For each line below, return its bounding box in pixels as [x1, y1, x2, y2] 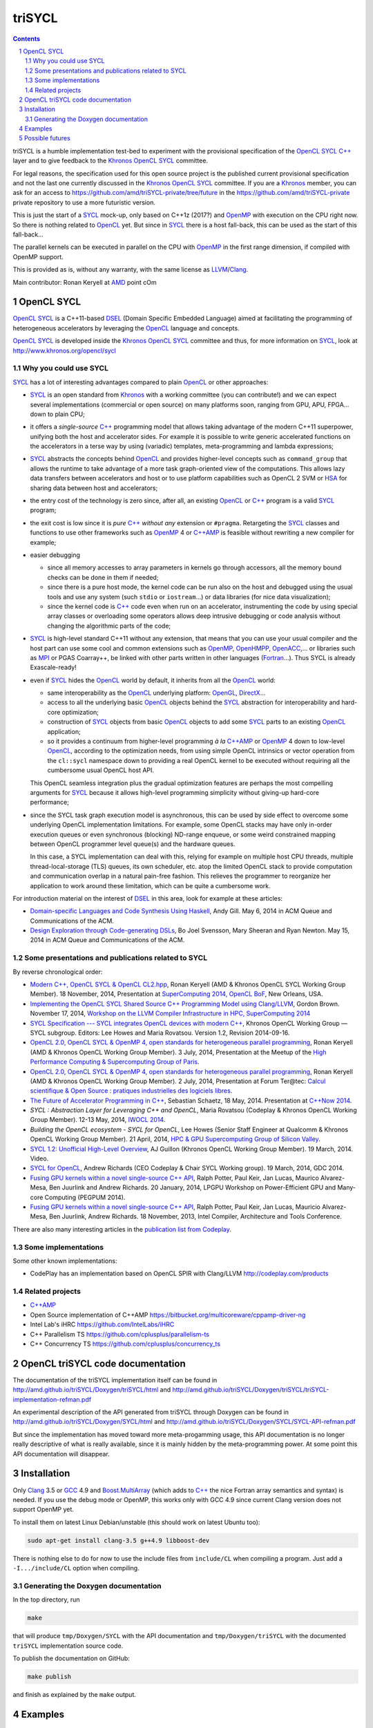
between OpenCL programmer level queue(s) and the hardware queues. [30, 840, 236, 848]
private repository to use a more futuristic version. [12, 198, 155, 207]
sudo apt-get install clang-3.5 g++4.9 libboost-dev [27, 1537, 210, 1544]
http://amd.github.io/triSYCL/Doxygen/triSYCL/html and [12, 1386, 171, 1394]
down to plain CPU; [30, 410, 86, 418]
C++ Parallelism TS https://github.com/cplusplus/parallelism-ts [30, 1330, 210, 1338]
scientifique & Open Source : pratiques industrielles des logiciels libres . [30, 1087, 233, 1095]
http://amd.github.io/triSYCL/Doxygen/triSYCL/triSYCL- [172, 1386, 329, 1394]
